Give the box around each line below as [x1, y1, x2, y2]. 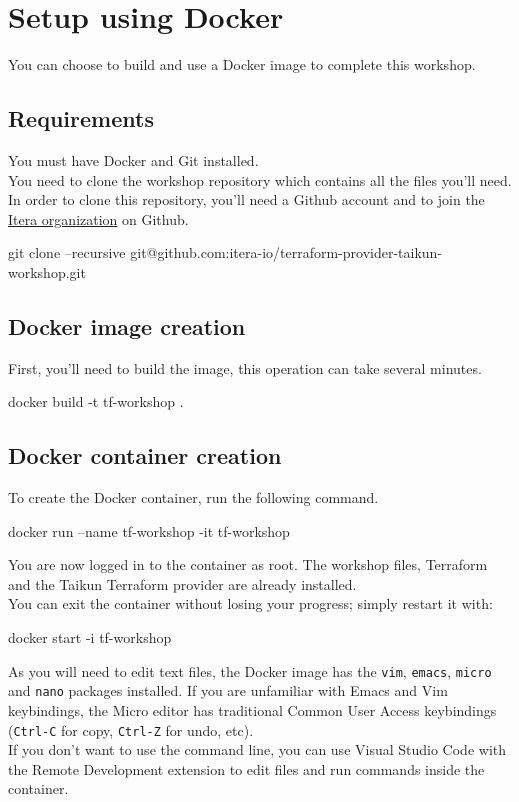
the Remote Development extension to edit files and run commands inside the [8, 758, 485, 779]
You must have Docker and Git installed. [8, 149, 259, 170]
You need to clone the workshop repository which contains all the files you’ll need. [8, 169, 512, 190]
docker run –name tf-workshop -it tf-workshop [8, 520, 290, 541]
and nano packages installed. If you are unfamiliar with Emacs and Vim [8, 680, 448, 701]
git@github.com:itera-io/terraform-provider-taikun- [130, 242, 443, 263]
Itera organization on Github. [8, 208, 189, 229]
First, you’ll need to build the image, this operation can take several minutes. [8, 357, 482, 378]
